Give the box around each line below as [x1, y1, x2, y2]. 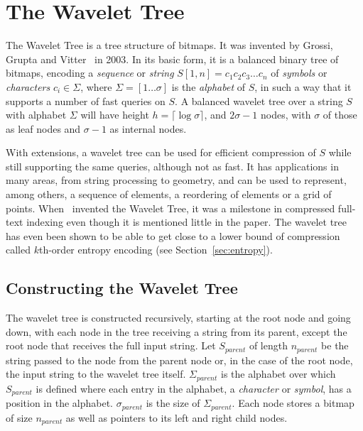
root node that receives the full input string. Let [6, 338, 216, 353]
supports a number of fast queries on [6, 93, 166, 108]
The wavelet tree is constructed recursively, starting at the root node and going [6, 310, 351, 325]
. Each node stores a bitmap [232, 395, 354, 410]
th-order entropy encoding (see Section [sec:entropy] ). [38, 242, 273, 257]
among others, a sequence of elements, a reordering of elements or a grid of [6, 187, 332, 202]
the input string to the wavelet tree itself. [6, 366, 186, 381]
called [6, 242, 31, 257]
